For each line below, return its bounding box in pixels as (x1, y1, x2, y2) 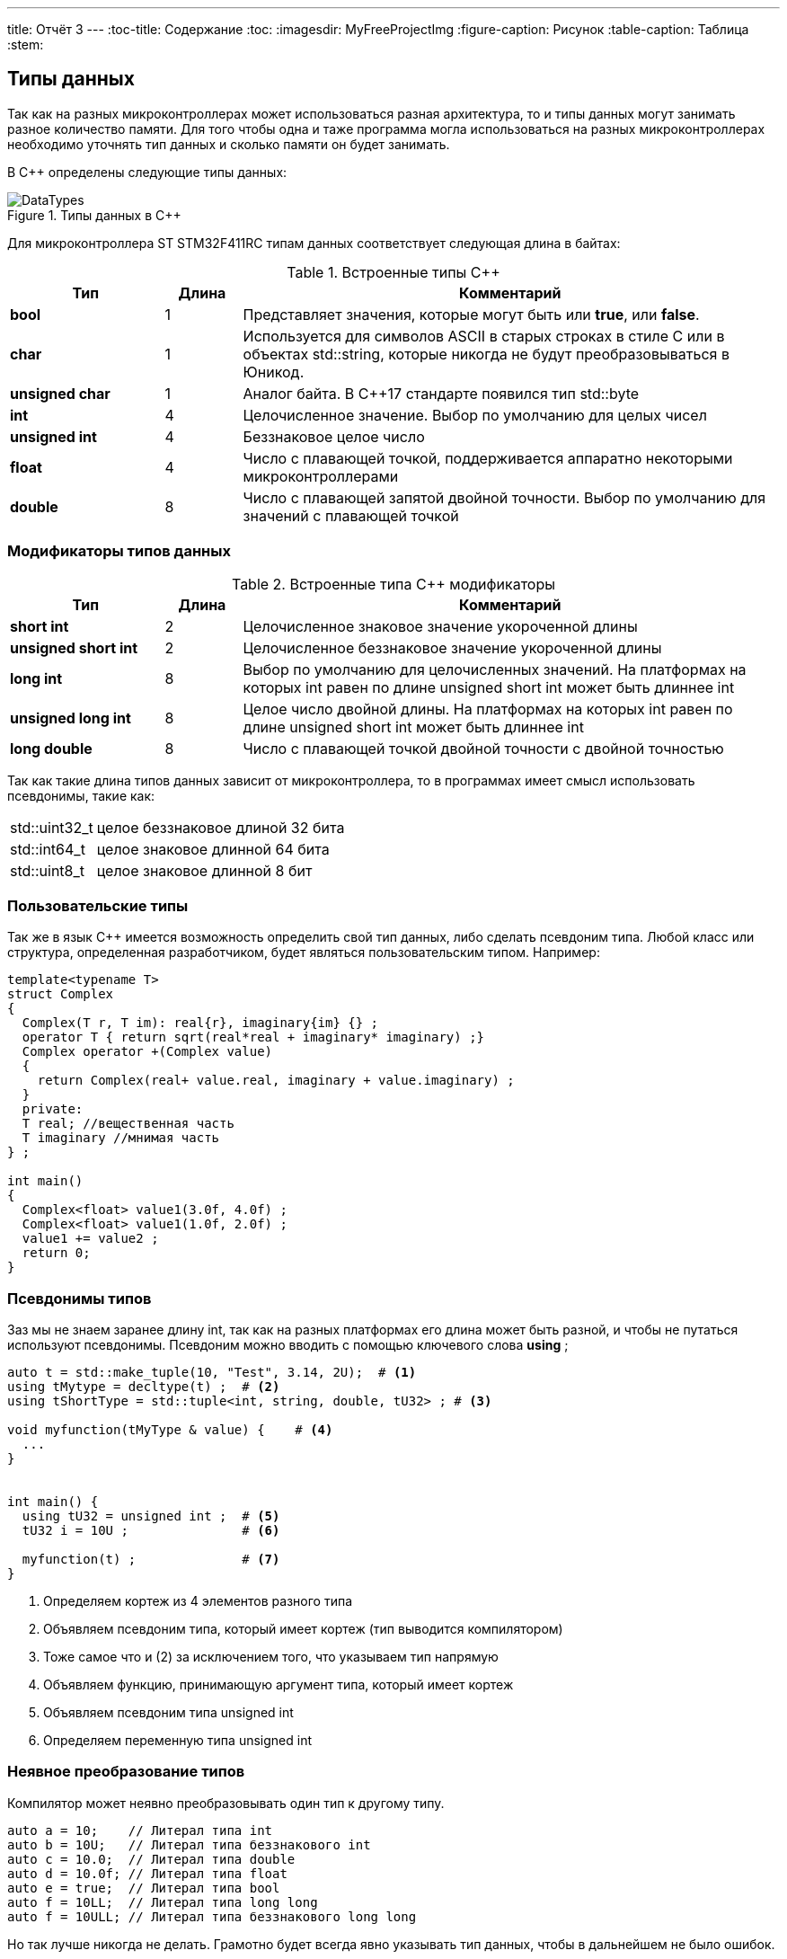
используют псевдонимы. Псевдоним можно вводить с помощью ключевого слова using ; (7, 1337, 569, 1353)
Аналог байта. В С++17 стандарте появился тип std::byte (243, 384, 640, 403)
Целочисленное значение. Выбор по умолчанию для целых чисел (243, 405, 707, 424)
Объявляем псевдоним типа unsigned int (43, 1705, 294, 1721)
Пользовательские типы (7, 896, 189, 915)
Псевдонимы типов (7, 1289, 152, 1307)
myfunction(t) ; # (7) (22, 1552, 280, 1567)
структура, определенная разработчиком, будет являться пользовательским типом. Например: (7, 944, 600, 961)
